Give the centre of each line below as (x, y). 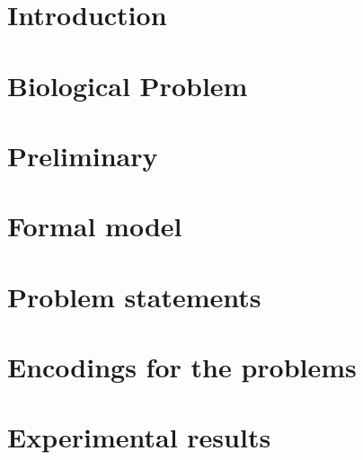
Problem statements (134, 296)
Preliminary (83, 155)
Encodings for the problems (182, 367)
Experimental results (139, 437)
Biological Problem (128, 85)
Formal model (95, 226)
